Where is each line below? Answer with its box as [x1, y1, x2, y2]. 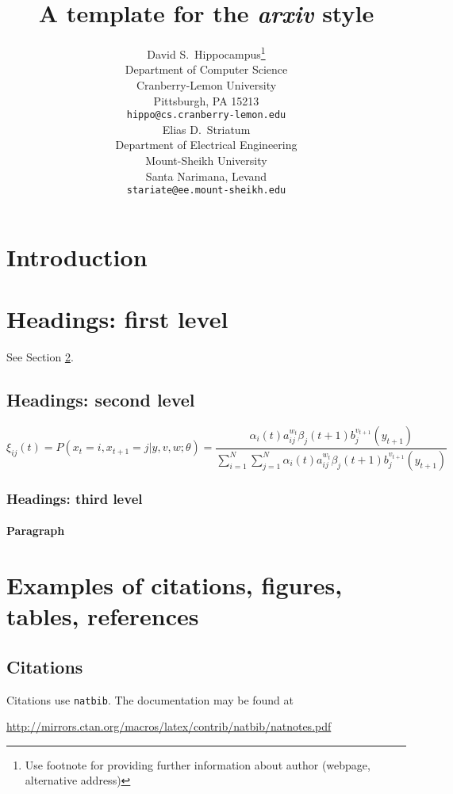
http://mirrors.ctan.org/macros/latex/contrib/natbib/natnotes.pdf [6, 718, 332, 735]
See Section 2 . [6, 349, 74, 365]
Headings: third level [6, 488, 143, 508]
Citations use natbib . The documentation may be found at [6, 691, 294, 708]
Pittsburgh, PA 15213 [153, 92, 259, 109]
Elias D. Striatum [162, 120, 251, 137]
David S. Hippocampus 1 [147, 44, 266, 62]
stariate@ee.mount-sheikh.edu [126, 185, 286, 197]
